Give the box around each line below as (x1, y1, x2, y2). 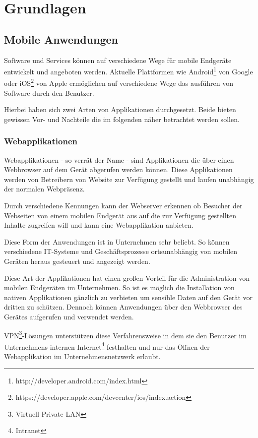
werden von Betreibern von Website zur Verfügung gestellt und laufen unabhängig (4, 174, 254, 184)
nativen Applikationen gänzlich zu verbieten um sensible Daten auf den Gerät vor (4, 292, 253, 302)
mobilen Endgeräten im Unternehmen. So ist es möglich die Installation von (4, 282, 235, 293)
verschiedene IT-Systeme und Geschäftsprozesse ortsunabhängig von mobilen (4, 246, 238, 256)
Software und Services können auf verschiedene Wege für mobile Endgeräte (4, 55, 232, 65)
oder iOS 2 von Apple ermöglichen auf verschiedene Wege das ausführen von (4, 76, 234, 88)
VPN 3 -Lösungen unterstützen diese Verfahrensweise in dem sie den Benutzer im (4, 328, 247, 340)
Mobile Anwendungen (4, 31, 119, 47)
